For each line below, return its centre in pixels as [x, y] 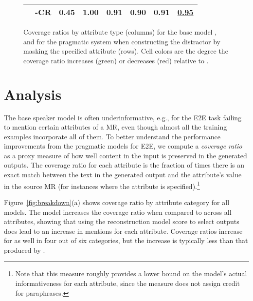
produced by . [25, 250]
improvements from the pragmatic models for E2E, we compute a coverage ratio [123, 146]
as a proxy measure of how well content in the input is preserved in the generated [126, 155]
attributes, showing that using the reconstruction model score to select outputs [122, 221]
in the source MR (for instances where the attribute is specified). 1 [102, 185]
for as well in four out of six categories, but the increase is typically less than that [126, 240]
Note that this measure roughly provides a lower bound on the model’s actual [131, 273]
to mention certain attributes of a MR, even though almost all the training [116, 127]
